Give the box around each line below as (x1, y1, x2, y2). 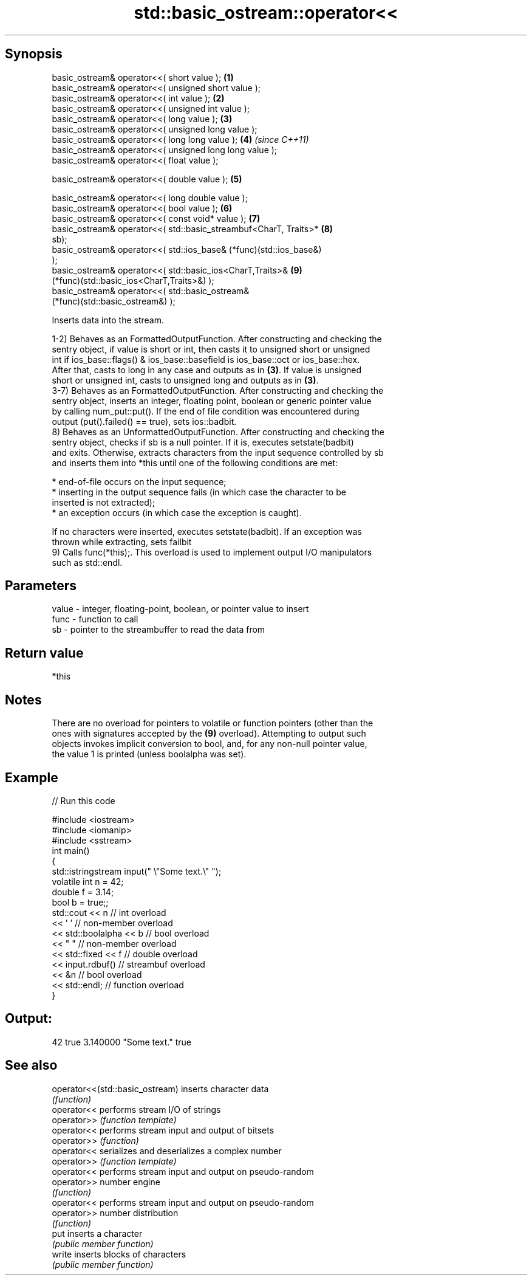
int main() (52, 845, 90, 856)
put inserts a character (52, 1228, 143, 1239)
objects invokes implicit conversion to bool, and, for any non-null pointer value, (52, 738, 367, 749)
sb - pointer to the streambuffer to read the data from (52, 624, 265, 635)
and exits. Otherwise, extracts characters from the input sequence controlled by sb (52, 447, 384, 458)
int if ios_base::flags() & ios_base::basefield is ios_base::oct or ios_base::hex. (52, 354, 360, 365)
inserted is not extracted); (52, 497, 155, 508)
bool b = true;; (52, 896, 109, 907)
